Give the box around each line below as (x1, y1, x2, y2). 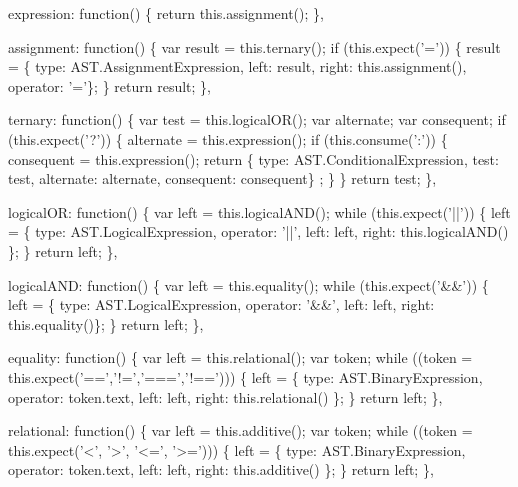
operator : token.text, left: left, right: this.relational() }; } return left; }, (8, 386, 443, 407)
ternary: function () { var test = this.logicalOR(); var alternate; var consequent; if (8, 109, 506, 130)
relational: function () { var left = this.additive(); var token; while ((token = (8, 420, 473, 441)
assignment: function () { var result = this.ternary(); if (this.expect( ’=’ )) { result (8, 36, 501, 57)
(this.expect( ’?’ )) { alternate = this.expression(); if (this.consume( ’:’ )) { (8, 128, 448, 149)
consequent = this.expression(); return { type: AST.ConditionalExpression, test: (8, 148, 499, 169)
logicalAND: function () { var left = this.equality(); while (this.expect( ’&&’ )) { (8, 274, 489, 295)
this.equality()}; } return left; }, (8, 313, 204, 334)
